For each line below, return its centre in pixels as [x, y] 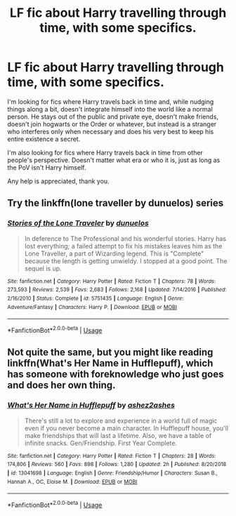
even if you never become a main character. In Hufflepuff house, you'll [126, 428]
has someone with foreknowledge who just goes [116, 375]
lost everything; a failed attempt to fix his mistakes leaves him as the [123, 246]
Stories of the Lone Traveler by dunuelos [78, 223]
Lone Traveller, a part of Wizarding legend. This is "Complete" [114, 253]
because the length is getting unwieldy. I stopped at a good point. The [126, 260]
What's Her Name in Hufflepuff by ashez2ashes [91, 405]
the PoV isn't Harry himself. [47, 167]
